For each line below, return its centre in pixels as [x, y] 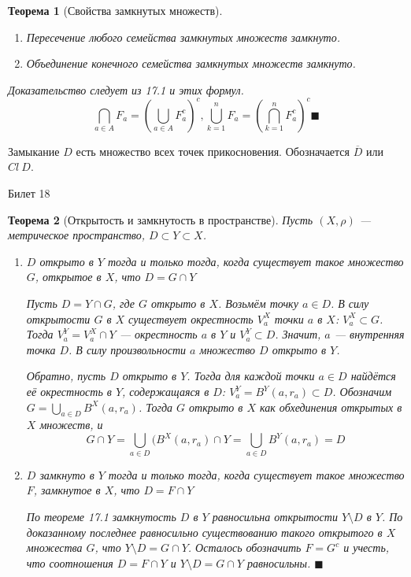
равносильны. [279, 562]
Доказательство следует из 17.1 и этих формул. [126, 89]
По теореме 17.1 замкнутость [101, 516]
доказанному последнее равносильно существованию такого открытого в [204, 532]
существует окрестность [191, 318]
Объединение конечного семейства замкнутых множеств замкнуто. [191, 63]
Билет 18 [29, 193]
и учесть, [367, 547]
